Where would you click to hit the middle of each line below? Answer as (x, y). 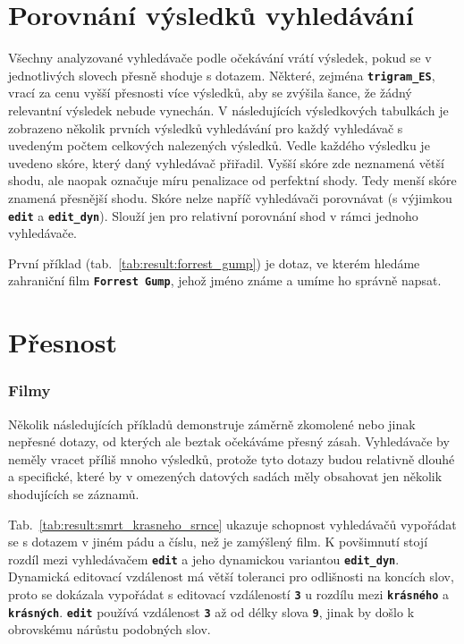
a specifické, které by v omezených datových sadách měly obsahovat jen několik (225, 476)
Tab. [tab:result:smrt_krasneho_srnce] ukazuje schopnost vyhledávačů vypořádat (232, 524)
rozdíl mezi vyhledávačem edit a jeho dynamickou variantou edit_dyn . (204, 559)
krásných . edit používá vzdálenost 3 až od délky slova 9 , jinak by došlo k (211, 611)
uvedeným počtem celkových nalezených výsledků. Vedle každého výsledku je (219, 145)
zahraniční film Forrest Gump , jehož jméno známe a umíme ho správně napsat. (225, 280)
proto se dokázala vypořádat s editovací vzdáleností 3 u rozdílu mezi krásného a (228, 594)
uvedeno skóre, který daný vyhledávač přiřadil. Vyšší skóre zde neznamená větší (226, 162)
